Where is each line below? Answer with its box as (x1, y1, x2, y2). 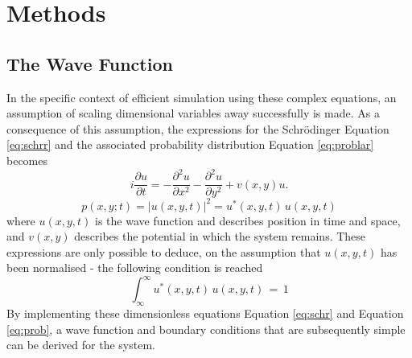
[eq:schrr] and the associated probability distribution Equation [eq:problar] (6, 136, 374, 153)
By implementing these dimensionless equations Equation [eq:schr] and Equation (6, 305, 404, 322)
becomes (6, 151, 48, 168)
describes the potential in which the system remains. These (74, 228, 366, 245)
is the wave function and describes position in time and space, (95, 212, 401, 228)
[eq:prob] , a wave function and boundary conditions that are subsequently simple (6, 320, 406, 337)
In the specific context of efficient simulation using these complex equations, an (6, 88, 397, 105)
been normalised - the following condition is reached (6, 259, 263, 276)
